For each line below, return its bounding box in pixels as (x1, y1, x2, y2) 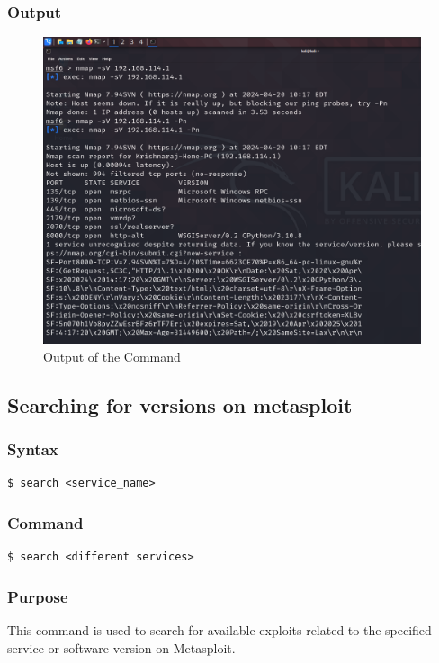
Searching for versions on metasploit (7, 390, 353, 418)
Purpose (7, 585, 68, 607)
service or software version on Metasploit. (7, 638, 236, 657)
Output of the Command (43, 346, 181, 365)
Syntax (7, 438, 58, 461)
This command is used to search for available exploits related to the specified (7, 621, 432, 640)
